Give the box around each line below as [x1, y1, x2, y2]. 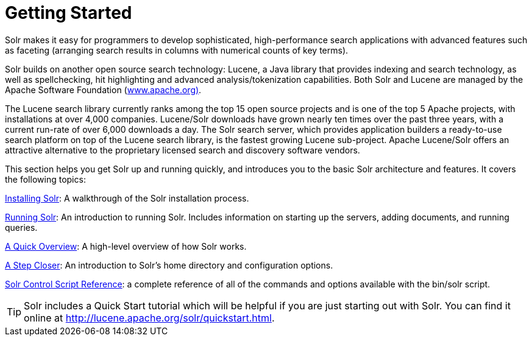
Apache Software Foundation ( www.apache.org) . [5, 84, 202, 95]
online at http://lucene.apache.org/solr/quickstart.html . [24, 311, 275, 324]
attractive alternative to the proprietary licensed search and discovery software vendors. [5, 144, 360, 155]
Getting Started [5, 2, 132, 23]
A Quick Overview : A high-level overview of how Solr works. [5, 241, 247, 251]
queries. [5, 222, 38, 233]
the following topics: [5, 174, 86, 185]
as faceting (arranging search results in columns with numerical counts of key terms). [5, 44, 349, 55]
